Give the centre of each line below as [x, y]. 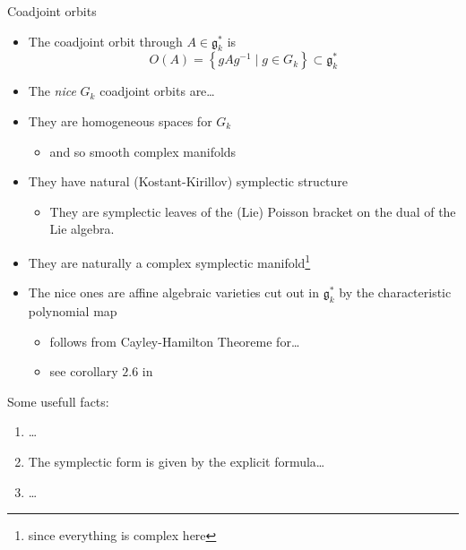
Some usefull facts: [58, 401]
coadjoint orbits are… [157, 91]
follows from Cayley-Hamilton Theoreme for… [175, 341]
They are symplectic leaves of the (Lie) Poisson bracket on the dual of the [253, 211]
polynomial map [73, 311]
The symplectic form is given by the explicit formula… [177, 461]
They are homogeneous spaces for [120, 120]
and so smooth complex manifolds [143, 151]
